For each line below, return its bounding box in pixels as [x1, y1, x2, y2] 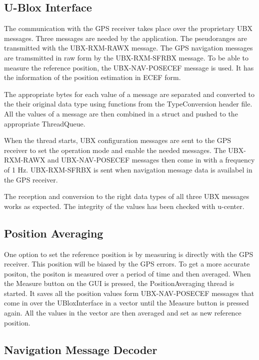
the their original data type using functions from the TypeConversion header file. [4, 98, 252, 109]
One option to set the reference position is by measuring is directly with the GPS [4, 248, 253, 259]
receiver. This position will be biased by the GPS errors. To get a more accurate [4, 258, 250, 269]
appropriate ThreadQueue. [4, 118, 85, 128]
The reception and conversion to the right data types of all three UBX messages [4, 191, 249, 201]
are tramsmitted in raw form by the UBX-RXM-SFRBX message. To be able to [4, 52, 248, 62]
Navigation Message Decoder [4, 341, 157, 357]
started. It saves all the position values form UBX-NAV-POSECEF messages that [4, 287, 254, 298]
